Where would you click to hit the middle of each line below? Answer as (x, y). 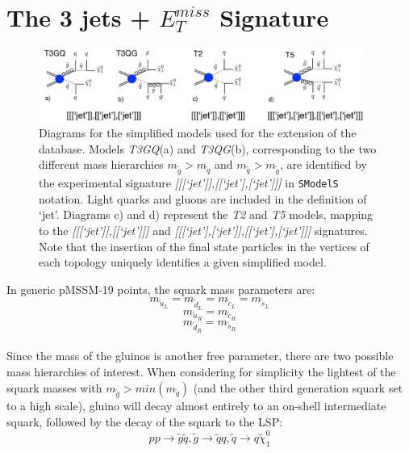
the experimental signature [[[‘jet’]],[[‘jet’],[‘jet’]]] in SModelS (189, 183)
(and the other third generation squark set (298, 387)
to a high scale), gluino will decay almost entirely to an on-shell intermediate (196, 406)
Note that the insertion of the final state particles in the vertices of (204, 246)
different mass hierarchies (101, 164)
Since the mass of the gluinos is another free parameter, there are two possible (200, 356)
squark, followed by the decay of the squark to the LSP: (145, 421)
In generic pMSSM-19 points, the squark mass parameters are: (161, 289)
